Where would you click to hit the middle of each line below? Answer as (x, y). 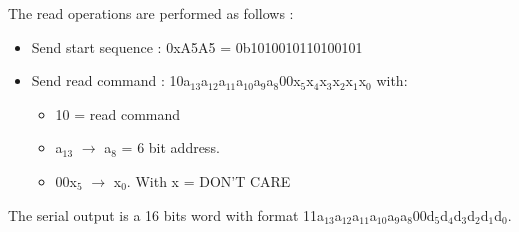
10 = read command (118, 113)
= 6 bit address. (170, 147)
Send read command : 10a (111, 80)
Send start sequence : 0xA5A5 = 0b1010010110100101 (197, 46)
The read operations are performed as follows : (151, 13)
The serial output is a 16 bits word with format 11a (166, 214)
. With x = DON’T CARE (208, 180)
